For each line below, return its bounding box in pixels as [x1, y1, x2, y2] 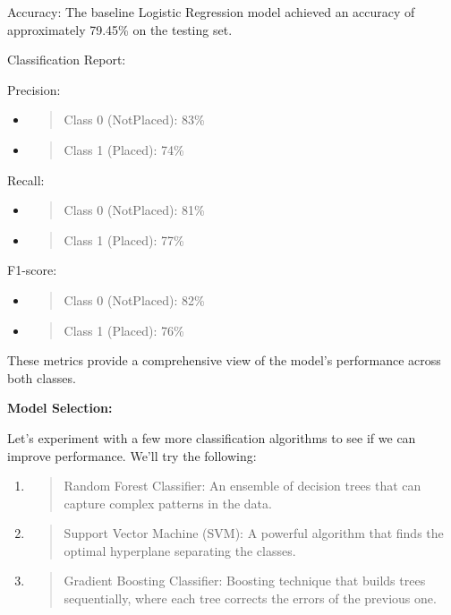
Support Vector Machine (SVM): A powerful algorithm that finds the [64, 524, 444, 542]
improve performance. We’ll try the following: [7, 446, 257, 465]
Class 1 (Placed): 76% [64, 320, 184, 339]
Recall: [7, 170, 45, 189]
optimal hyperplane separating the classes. [64, 541, 296, 559]
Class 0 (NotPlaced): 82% [64, 290, 205, 309]
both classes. [7, 368, 76, 387]
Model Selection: [7, 398, 113, 417]
